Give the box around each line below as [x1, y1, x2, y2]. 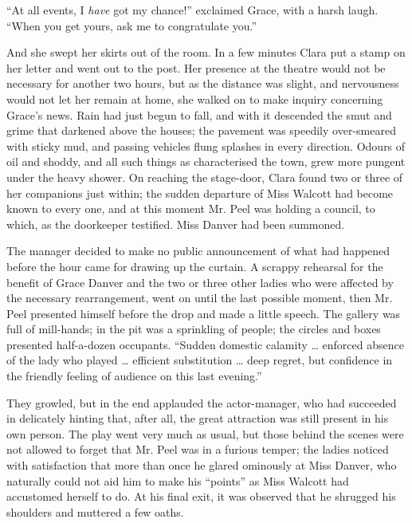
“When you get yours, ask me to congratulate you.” [6, 17, 257, 33]
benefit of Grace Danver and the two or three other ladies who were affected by [6, 273, 394, 290]
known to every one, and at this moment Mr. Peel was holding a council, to [6, 200, 375, 217]
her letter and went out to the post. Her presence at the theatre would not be [6, 59, 386, 76]
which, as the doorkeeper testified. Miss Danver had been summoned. [6, 215, 345, 232]
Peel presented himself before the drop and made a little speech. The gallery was [6, 305, 401, 321]
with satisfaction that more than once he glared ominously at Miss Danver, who [6, 457, 397, 474]
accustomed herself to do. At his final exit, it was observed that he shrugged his [6, 488, 396, 505]
